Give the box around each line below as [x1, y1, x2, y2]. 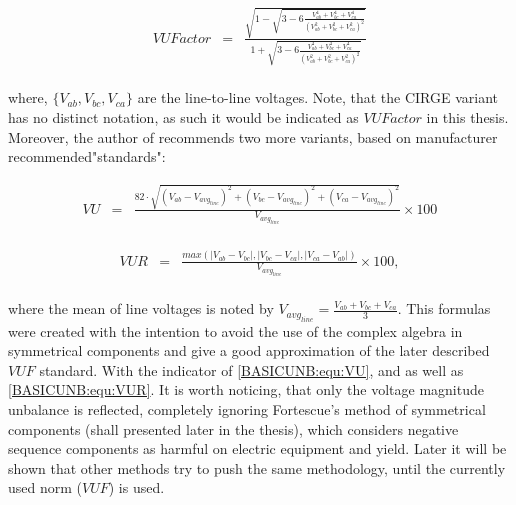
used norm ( [8, 477, 83, 498]
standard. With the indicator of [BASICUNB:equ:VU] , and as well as [39, 359, 464, 380]
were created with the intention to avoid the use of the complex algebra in [8, 320, 463, 341]
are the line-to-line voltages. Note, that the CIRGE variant [137, 87, 498, 108]
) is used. [108, 477, 165, 498]
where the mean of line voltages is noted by [8, 298, 274, 319]
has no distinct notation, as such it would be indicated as [8, 107, 359, 128]
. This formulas [397, 298, 491, 319]
